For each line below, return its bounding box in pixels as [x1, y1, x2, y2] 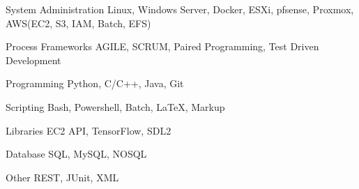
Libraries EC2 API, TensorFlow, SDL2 [6, 123, 171, 137]
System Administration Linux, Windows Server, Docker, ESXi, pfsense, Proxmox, [6, 2, 354, 16]
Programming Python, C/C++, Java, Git [6, 76, 184, 91]
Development [6, 52, 61, 67]
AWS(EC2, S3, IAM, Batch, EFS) [6, 15, 151, 30]
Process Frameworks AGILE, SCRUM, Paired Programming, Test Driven [6, 39, 319, 54]
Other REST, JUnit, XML [6, 169, 119, 184]
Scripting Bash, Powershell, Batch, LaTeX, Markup [6, 99, 225, 114]
